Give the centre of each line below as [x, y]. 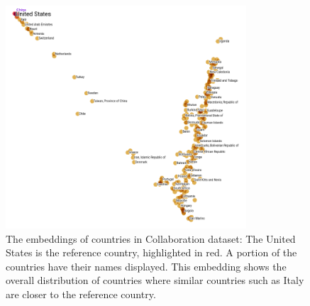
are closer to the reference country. [81, 294]
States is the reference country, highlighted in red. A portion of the [151, 252]
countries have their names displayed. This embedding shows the [146, 266]
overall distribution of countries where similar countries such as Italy [155, 280]
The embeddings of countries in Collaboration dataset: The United [151, 238]
